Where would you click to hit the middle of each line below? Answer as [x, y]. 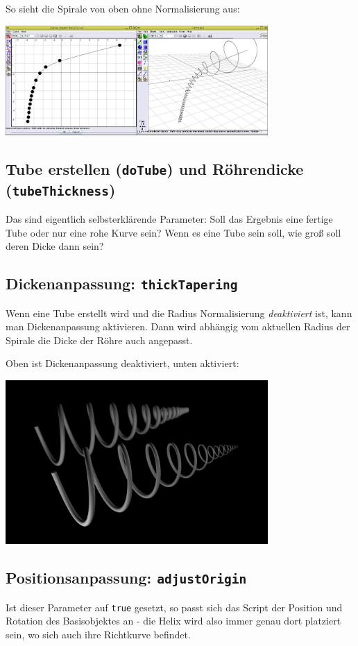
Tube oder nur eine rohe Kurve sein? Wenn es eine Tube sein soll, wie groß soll [173, 232]
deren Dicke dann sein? [55, 246]
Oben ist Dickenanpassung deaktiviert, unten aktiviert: [122, 363]
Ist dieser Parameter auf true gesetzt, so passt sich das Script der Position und [174, 607]
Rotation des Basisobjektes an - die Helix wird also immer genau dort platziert [173, 621]
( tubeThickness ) [61, 189]
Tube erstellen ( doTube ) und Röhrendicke [155, 168]
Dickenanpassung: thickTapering [122, 283]
